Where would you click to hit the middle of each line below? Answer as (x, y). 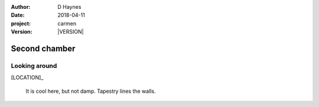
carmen (67, 23)
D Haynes (69, 7)
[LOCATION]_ (27, 77)
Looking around (34, 66)
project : (21, 23)
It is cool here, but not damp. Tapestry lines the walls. (91, 91)
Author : (21, 7)
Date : (18, 15)
